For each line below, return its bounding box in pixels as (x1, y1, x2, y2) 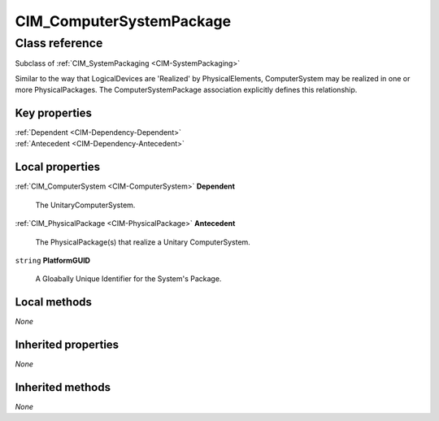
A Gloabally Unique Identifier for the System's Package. (35, 274, 222, 284)
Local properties (15, 160, 101, 174)
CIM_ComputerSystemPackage (15, 12, 232, 30)
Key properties (15, 106, 93, 119)
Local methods (15, 295, 93, 309)
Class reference (15, 36, 103, 50)
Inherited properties (15, 338, 120, 352)
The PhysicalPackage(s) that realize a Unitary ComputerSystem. (35, 237, 251, 247)
